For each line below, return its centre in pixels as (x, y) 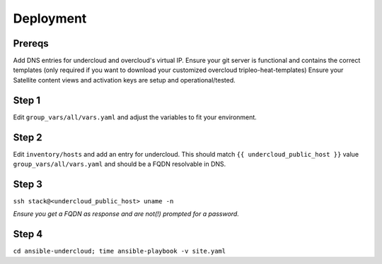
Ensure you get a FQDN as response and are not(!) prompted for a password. (126, 214)
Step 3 (28, 184)
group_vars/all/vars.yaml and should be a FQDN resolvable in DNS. (120, 164)
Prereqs (31, 43)
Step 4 (28, 234)
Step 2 (28, 137)
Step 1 (27, 100)
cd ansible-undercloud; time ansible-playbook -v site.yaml (120, 251)
